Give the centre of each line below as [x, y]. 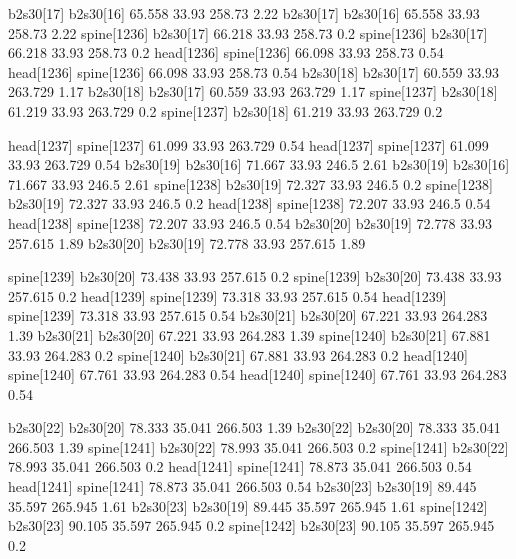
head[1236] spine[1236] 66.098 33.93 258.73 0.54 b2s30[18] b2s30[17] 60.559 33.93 [254, 71]
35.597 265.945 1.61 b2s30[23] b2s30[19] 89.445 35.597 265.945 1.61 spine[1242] [248, 505]
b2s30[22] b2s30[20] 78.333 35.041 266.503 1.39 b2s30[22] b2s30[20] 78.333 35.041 [254, 427]
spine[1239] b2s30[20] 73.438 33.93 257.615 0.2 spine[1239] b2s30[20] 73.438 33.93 [255, 276]
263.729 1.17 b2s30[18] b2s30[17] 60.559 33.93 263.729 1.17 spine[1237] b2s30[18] [253, 91]
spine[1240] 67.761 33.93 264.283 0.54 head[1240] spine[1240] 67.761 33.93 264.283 [257, 374]
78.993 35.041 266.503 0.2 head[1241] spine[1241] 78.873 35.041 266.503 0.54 [240, 466]
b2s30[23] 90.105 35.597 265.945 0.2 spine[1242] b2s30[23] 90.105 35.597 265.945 [251, 525]
